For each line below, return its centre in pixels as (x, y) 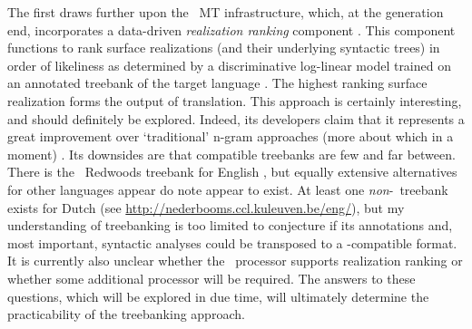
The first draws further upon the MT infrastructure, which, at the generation (226, 12)
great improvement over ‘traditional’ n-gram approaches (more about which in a (231, 136)
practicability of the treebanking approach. (126, 314)
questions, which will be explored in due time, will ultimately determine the (218, 296)
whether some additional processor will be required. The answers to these (211, 278)
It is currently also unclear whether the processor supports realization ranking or (235, 261)
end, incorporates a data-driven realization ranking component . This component (231, 29)
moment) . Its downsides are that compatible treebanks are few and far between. (231, 154)
